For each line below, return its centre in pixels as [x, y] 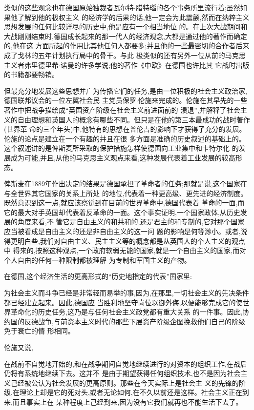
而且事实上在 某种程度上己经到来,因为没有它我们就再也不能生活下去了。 [127, 401]
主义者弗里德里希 [31, 65]
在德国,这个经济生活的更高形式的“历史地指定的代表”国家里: [98, 276]
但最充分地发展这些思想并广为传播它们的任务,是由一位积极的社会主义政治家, [126, 90]
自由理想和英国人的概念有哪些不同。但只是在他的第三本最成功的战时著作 [134, 119]
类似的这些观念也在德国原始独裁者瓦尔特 [69, 7]
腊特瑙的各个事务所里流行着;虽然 [188, 7]
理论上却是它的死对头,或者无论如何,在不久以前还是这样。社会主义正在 [131, 392]
